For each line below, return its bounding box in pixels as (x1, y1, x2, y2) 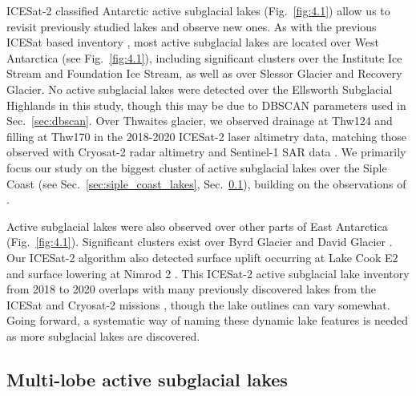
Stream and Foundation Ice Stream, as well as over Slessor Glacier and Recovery (6, 65, 402, 82)
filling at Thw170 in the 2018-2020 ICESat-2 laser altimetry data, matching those (6, 127, 406, 144)
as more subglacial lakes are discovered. (6, 327, 200, 344)
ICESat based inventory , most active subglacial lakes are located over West (6, 34, 379, 51)
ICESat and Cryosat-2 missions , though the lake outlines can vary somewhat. (6, 296, 390, 313)
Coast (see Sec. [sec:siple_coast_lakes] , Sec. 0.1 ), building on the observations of (6, 175, 406, 192)
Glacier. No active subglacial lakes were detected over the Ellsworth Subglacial (6, 80, 393, 97)
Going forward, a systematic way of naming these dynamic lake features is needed (6, 312, 409, 329)
